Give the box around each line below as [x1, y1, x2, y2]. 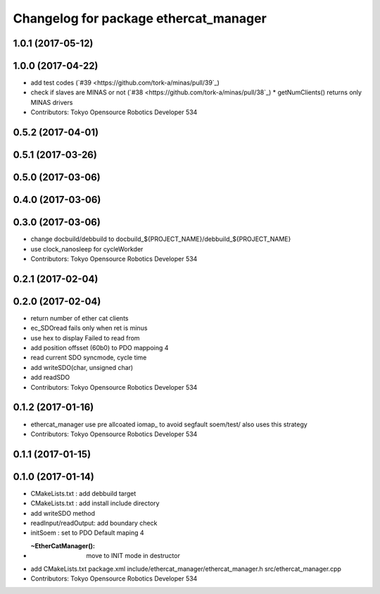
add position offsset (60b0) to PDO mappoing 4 [30, 344, 169, 352]
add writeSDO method [30, 509, 95, 517]
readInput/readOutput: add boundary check [30, 519, 158, 528]
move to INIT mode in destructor [86, 552, 181, 560]
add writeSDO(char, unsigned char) [30, 363, 134, 371]
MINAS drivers [30, 98, 73, 106]
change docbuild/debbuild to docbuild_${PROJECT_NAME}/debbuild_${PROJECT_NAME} [30, 235, 291, 243]
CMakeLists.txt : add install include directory [30, 499, 160, 507]
